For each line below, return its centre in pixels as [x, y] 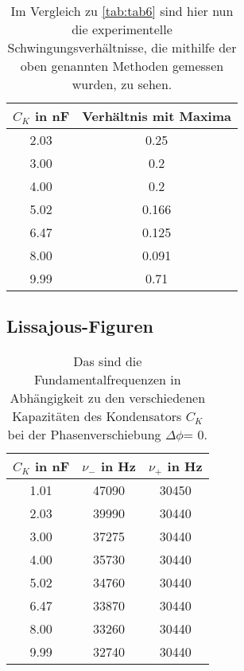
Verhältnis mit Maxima [157, 116]
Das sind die [108, 361]
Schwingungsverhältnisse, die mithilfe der [122, 47]
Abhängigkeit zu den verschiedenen [108, 398]
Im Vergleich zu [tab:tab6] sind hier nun [122, 11]
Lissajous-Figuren [80, 326]
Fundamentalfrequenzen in [107, 380]
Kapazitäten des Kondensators [97, 416]
